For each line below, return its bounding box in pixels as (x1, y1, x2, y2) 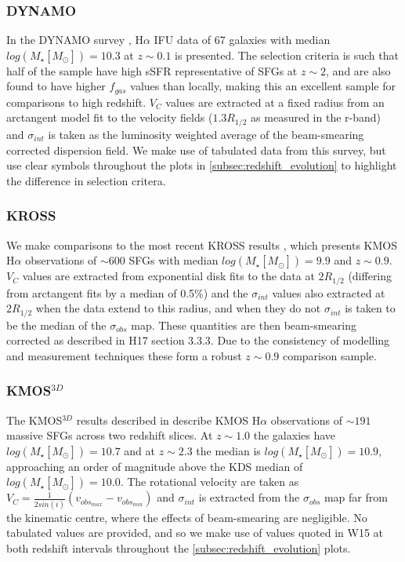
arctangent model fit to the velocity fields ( (6, 109, 213, 126)
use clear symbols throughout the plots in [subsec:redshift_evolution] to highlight (6, 157, 397, 173)
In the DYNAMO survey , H (6, 31, 143, 48)
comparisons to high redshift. (6, 93, 146, 110)
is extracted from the (198, 489, 300, 505)
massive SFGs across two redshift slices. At (6, 427, 213, 443)
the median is (196, 442, 261, 458)
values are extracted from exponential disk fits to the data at (22, 268, 315, 284)
